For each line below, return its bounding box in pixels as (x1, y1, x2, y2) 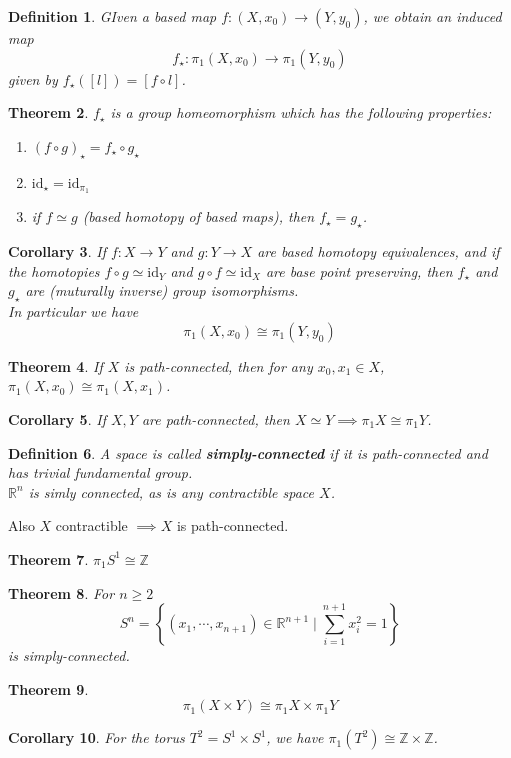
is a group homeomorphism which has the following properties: (110, 102, 492, 123)
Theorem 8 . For (8, 582, 115, 603)
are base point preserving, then (265, 260, 453, 281)
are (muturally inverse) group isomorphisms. (25, 280, 299, 301)
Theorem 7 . (8, 548, 89, 569)
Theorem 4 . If (8, 355, 103, 376)
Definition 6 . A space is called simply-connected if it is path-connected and (8, 442, 488, 463)
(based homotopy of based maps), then (82, 206, 315, 227)
